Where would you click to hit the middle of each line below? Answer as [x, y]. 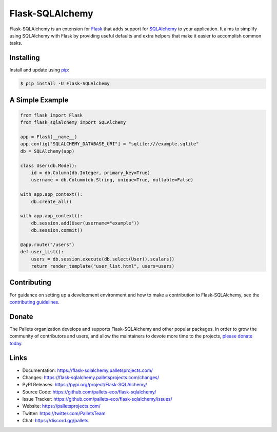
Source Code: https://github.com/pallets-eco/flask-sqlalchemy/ [89, 392]
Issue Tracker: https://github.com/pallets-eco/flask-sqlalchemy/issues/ [97, 399]
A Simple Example [39, 100]
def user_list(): [42, 252]
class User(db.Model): [49, 165]
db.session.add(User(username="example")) [85, 223]
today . [16, 343]
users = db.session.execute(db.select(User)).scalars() [103, 259]
